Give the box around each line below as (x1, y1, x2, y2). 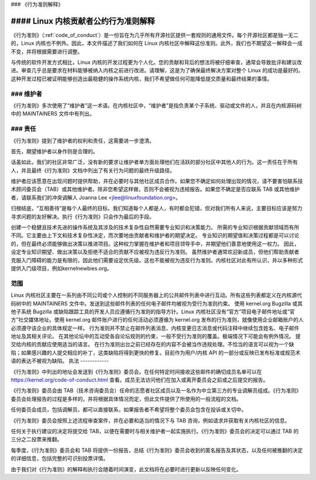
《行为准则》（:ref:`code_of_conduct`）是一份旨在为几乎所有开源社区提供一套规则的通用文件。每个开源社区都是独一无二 (11, 31, 298, 38)
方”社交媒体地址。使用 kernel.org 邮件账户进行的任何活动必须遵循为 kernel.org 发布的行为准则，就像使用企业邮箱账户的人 (11, 316, 304, 323)
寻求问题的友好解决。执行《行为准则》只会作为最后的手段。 (11, 213, 154, 220)
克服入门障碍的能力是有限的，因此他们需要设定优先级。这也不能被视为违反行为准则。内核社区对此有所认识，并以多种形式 (11, 256, 303, 263)
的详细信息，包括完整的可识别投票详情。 (11, 455, 108, 462)
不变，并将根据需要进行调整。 (11, 48, 83, 55)
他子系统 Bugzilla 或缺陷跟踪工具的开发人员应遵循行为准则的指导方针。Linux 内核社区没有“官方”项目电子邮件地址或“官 (11, 308, 295, 315)
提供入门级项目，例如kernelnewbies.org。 (11, 265, 112, 272)
